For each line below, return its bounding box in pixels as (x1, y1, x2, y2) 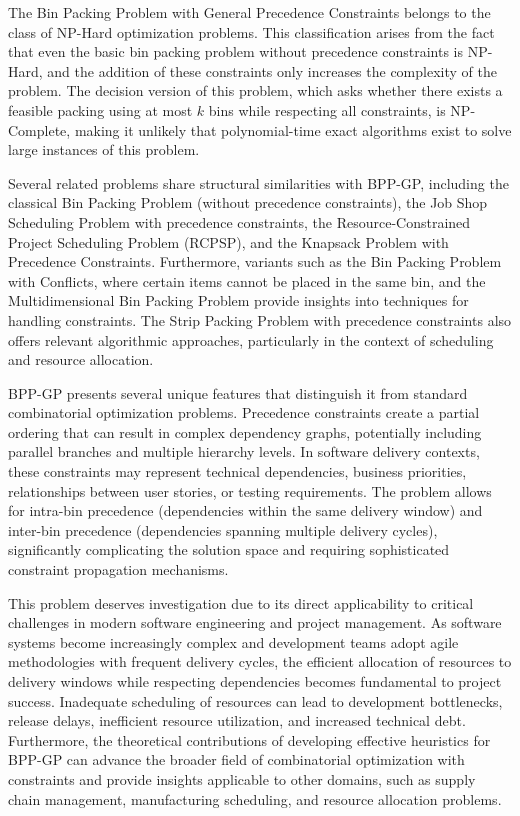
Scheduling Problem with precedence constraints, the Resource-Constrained (8, 211, 471, 232)
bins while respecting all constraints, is (208, 99, 446, 120)
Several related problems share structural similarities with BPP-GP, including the (8, 172, 509, 193)
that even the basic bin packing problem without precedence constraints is (8, 41, 464, 62)
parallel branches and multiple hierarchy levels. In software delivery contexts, (8, 441, 480, 462)
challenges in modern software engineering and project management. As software (8, 612, 502, 633)
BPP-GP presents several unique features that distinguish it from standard (8, 382, 468, 403)
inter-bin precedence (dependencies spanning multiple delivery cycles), (8, 519, 438, 540)
